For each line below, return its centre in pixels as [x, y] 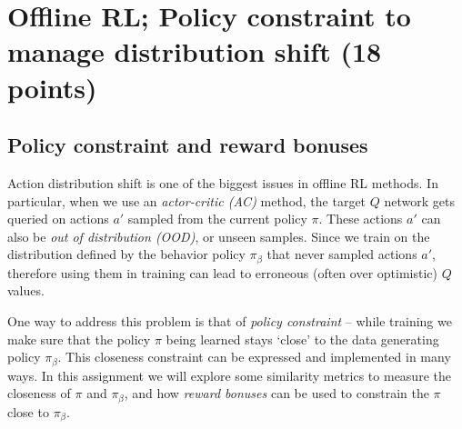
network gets [419, 200]
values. [26, 290]
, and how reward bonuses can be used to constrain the [276, 393]
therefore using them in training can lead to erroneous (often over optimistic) [222, 272]
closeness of [39, 393]
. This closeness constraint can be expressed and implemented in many [254, 357]
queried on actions [58, 219]
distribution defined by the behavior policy [126, 254]
